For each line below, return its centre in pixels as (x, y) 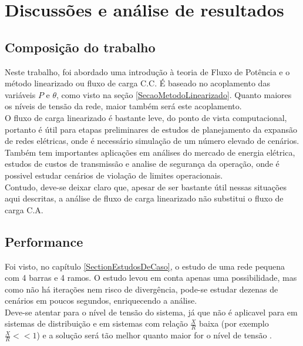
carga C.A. (24, 209)
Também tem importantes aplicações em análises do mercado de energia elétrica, (150, 152)
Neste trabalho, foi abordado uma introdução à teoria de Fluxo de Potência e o (147, 71)
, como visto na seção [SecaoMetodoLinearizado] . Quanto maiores (174, 94)
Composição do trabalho (80, 47)
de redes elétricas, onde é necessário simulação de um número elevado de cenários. (152, 141)
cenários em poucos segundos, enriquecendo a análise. (101, 300)
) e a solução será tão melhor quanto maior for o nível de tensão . (154, 335)
